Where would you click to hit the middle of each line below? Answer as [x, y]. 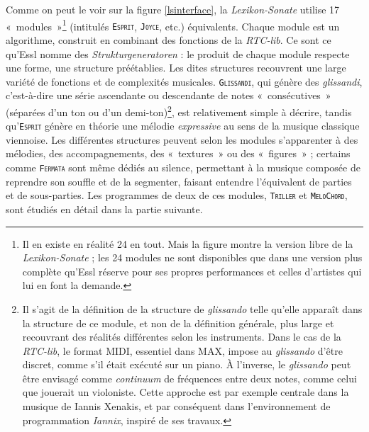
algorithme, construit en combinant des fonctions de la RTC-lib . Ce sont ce [169, 39]
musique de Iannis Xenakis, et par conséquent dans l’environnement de [176, 406]
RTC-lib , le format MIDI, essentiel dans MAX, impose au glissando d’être [182, 350]
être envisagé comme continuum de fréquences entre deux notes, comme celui [189, 378]
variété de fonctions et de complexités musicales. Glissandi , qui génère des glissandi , [184, 81]
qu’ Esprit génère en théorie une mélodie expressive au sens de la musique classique [183, 126]
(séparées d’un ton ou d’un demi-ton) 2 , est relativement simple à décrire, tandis [179, 110]
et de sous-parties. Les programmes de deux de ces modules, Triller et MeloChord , [177, 195]
